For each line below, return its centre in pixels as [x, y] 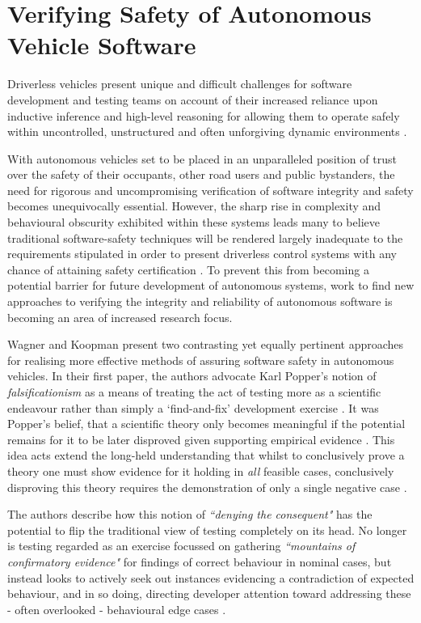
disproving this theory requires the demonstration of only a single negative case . [207, 487]
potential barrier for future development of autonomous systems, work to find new [211, 285]
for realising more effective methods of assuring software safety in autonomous [201, 360]
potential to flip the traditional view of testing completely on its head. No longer [207, 530]
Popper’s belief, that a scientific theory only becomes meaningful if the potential [206, 424]
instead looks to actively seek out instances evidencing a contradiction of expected [211, 577]
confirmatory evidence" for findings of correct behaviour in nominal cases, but [200, 561]
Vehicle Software [102, 45]
